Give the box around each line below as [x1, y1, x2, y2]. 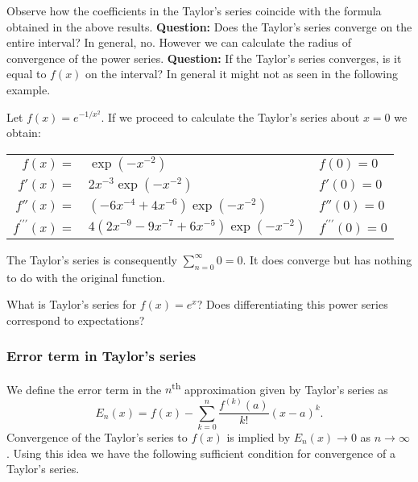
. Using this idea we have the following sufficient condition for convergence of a [6, 444, 395, 461]
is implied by [226, 429, 291, 446]
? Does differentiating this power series [197, 296, 388, 313]
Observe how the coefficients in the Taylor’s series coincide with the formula [6, 2, 382, 19]
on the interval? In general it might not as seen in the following [85, 65, 399, 82]
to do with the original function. [6, 268, 166, 285]
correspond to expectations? [6, 311, 145, 328]
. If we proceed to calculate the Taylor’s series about [101, 108, 360, 125]
